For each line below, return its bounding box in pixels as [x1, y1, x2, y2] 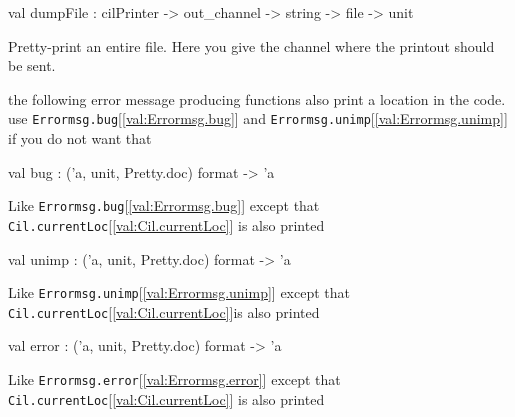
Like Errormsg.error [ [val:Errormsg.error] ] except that [8, 369, 341, 390]
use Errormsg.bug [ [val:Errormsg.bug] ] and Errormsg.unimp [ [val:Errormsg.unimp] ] [8, 108, 508, 129]
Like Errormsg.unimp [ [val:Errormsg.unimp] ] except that [8, 282, 350, 303]
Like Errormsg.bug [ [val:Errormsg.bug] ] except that [8, 195, 320, 216]
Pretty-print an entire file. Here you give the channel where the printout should [8, 35, 495, 56]
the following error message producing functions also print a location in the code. [8, 88, 506, 109]
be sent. [8, 55, 56, 76]
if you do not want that [8, 128, 152, 149]
